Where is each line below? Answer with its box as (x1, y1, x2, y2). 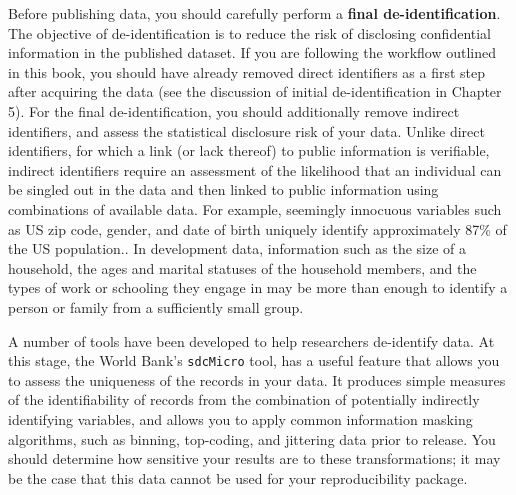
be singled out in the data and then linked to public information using (8, 179, 439, 200)
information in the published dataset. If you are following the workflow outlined (8, 42, 496, 63)
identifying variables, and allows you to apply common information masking (8, 408, 473, 429)
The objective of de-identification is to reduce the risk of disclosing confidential (8, 22, 491, 43)
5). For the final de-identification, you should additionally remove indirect (8, 100, 460, 121)
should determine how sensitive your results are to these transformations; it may (8, 448, 501, 469)
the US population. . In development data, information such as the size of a (8, 238, 467, 259)
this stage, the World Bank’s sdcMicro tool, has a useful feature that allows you (8, 350, 500, 371)
